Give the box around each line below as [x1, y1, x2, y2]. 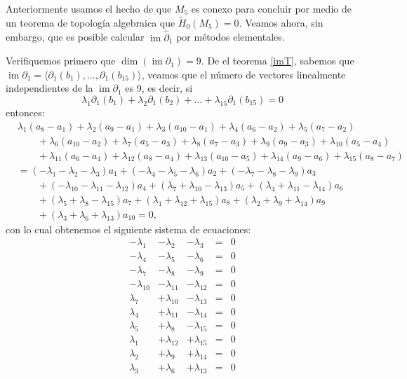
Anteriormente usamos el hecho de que [6, 1, 172, 15]
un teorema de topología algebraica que [6, 15, 175, 29]
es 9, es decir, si [125, 81, 193, 95]
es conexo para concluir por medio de [191, 1, 352, 15]
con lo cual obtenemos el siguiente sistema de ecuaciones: [6, 221, 251, 236]
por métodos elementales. [176, 29, 285, 44]
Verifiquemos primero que [6, 53, 116, 68]
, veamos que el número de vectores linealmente [141, 67, 346, 81]
